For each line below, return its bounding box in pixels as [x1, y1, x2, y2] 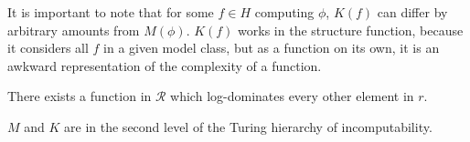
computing [254, 3, 315, 21]
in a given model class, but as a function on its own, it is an [103, 38, 440, 57]
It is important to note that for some [7, 3, 214, 21]
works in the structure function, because [238, 20, 464, 39]
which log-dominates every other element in [170, 86, 414, 106]
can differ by [377, 3, 448, 21]
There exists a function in [7, 86, 152, 106]
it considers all [7, 38, 89, 57]
